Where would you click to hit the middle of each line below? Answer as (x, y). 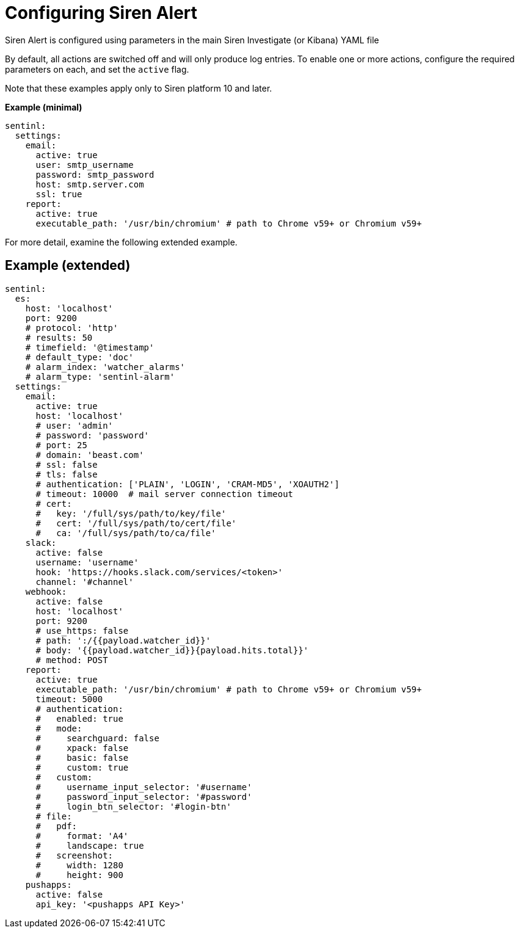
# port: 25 (61, 445)
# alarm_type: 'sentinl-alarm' (100, 376)
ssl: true (59, 194)
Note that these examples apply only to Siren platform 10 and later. (139, 88)
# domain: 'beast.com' (90, 455)
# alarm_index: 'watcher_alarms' (105, 367)
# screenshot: (74, 855)
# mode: (59, 728)
